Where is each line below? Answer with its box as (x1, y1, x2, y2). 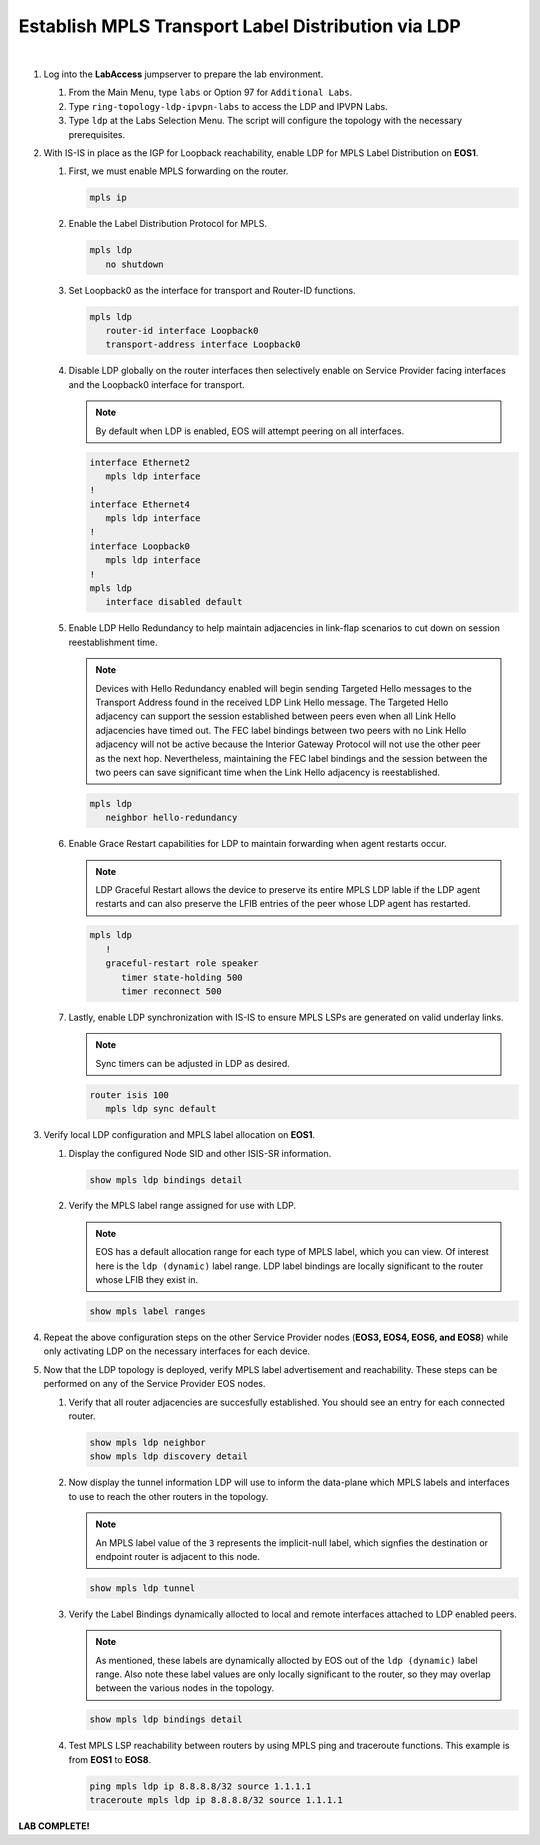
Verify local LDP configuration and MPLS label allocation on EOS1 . (43, 1129, 315, 1141)
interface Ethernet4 (89, 498, 190, 510)
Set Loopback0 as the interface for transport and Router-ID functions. (68, 284, 356, 296)
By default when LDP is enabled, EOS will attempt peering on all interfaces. (95, 425, 405, 437)
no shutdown (105, 258, 164, 270)
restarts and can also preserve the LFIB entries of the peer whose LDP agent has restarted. (95, 898, 471, 910)
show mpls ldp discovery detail (89, 1451, 249, 1462)
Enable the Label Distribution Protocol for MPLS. (68, 218, 267, 230)
